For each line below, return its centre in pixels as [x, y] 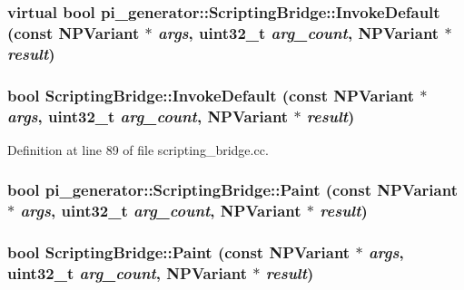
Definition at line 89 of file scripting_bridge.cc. [138, 149]
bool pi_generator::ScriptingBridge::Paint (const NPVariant [232, 190]
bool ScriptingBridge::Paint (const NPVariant [179, 252]
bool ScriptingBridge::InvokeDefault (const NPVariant [211, 95]
